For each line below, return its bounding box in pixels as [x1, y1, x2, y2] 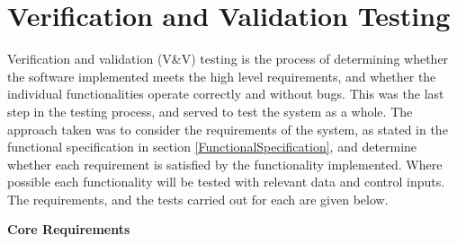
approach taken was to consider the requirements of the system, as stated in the [7, 119, 448, 138]
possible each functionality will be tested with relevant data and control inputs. [7, 172, 445, 191]
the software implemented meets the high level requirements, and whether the [7, 66, 436, 85]
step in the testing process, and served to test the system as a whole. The [7, 101, 413, 120]
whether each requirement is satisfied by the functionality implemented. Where [7, 154, 443, 173]
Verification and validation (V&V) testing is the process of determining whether [7, 49, 449, 68]
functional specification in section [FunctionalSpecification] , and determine [7, 137, 417, 156]
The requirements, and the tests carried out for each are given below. [7, 189, 389, 208]
